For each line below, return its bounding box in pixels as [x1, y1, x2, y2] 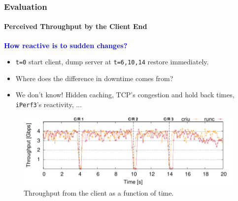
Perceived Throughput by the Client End [4, 21, 147, 31]
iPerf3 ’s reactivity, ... [15, 99, 82, 110]
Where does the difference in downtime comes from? [15, 73, 173, 83]
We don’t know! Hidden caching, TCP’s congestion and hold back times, [15, 89, 235, 100]
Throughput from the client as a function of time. [24, 187, 174, 198]
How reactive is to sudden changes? [4, 40, 128, 50]
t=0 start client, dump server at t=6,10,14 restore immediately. [15, 57, 209, 67]
